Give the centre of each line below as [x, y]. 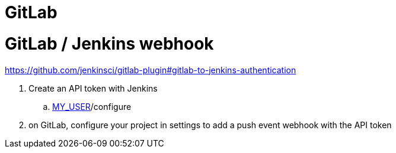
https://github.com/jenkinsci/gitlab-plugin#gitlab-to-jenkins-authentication [151, 70]
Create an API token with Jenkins [93, 88]
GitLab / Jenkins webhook [109, 43]
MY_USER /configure [92, 106]
